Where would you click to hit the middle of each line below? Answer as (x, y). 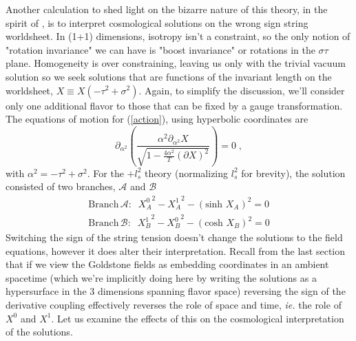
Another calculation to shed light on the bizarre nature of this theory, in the (167, 9)
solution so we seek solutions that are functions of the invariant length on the (169, 76)
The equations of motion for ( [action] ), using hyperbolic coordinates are (157, 119)
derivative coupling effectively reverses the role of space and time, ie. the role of (174, 304)
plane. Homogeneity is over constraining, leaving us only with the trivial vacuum (176, 63)
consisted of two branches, (61, 186)
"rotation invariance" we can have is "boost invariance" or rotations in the (160, 49)
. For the (105, 173)
